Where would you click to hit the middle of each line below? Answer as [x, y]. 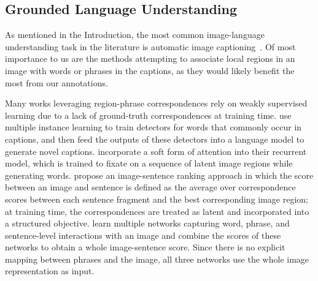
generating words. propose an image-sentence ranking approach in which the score [159, 175]
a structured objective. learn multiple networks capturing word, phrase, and [147, 223]
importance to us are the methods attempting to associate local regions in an [150, 58]
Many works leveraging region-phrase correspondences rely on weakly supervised [156, 103]
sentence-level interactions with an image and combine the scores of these [143, 235]
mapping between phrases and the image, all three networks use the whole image [157, 259]
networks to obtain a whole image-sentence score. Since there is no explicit [145, 247]
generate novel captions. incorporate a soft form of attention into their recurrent [156, 151]
